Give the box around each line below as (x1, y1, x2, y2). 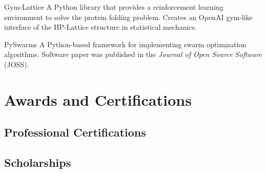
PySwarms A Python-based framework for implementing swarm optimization (4, 39, 246, 49)
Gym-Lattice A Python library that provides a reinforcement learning (4, 2, 224, 12)
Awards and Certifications (4, 89, 192, 110)
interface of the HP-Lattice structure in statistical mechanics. (4, 22, 197, 32)
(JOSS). (4, 59, 29, 69)
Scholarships (4, 155, 71, 170)
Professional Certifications (4, 124, 146, 140)
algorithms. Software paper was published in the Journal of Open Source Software (4, 49, 262, 60)
